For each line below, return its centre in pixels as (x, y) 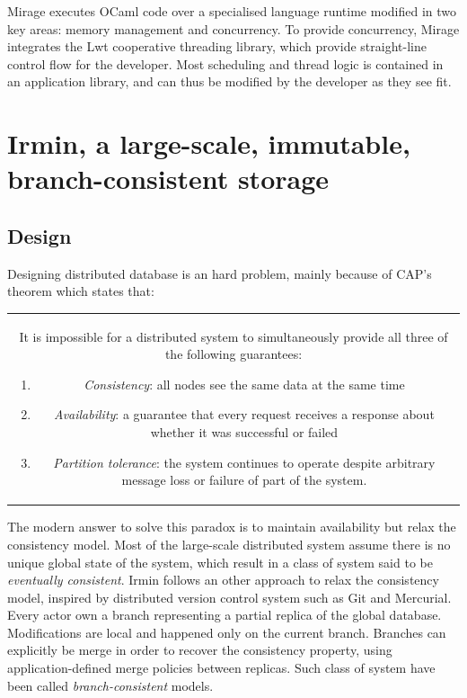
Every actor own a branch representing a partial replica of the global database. (225, 615)
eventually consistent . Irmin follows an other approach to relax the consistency (223, 580)
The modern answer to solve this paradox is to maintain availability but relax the (232, 527)
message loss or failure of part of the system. (244, 480)
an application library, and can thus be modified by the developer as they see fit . (229, 81)
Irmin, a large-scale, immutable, (209, 143)
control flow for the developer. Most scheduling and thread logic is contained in (225, 63)
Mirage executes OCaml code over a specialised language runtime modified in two (232, 11)
